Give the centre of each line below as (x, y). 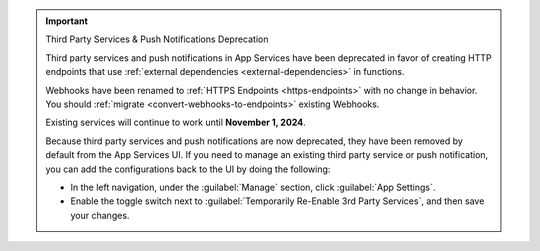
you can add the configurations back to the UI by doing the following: (188, 169)
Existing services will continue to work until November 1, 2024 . (175, 122)
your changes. (100, 215)
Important (67, 21)
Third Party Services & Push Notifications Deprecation (157, 39)
